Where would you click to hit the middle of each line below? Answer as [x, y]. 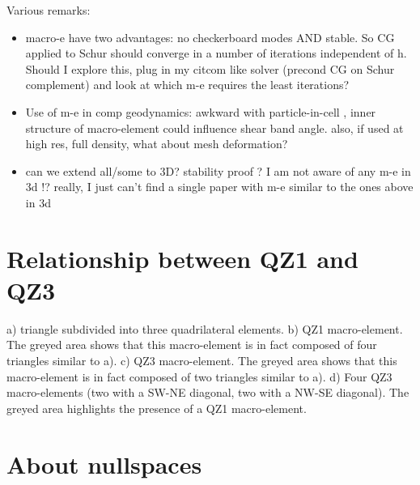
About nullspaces [104, 464]
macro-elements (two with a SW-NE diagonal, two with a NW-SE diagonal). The [208, 392]
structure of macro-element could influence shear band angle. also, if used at [214, 128]
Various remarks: [49, 10]
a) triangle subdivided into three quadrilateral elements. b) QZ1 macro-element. [205, 328]
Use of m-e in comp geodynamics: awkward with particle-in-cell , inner [201, 111]
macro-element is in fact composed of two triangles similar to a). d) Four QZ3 [199, 376]
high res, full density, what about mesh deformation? [157, 144]
